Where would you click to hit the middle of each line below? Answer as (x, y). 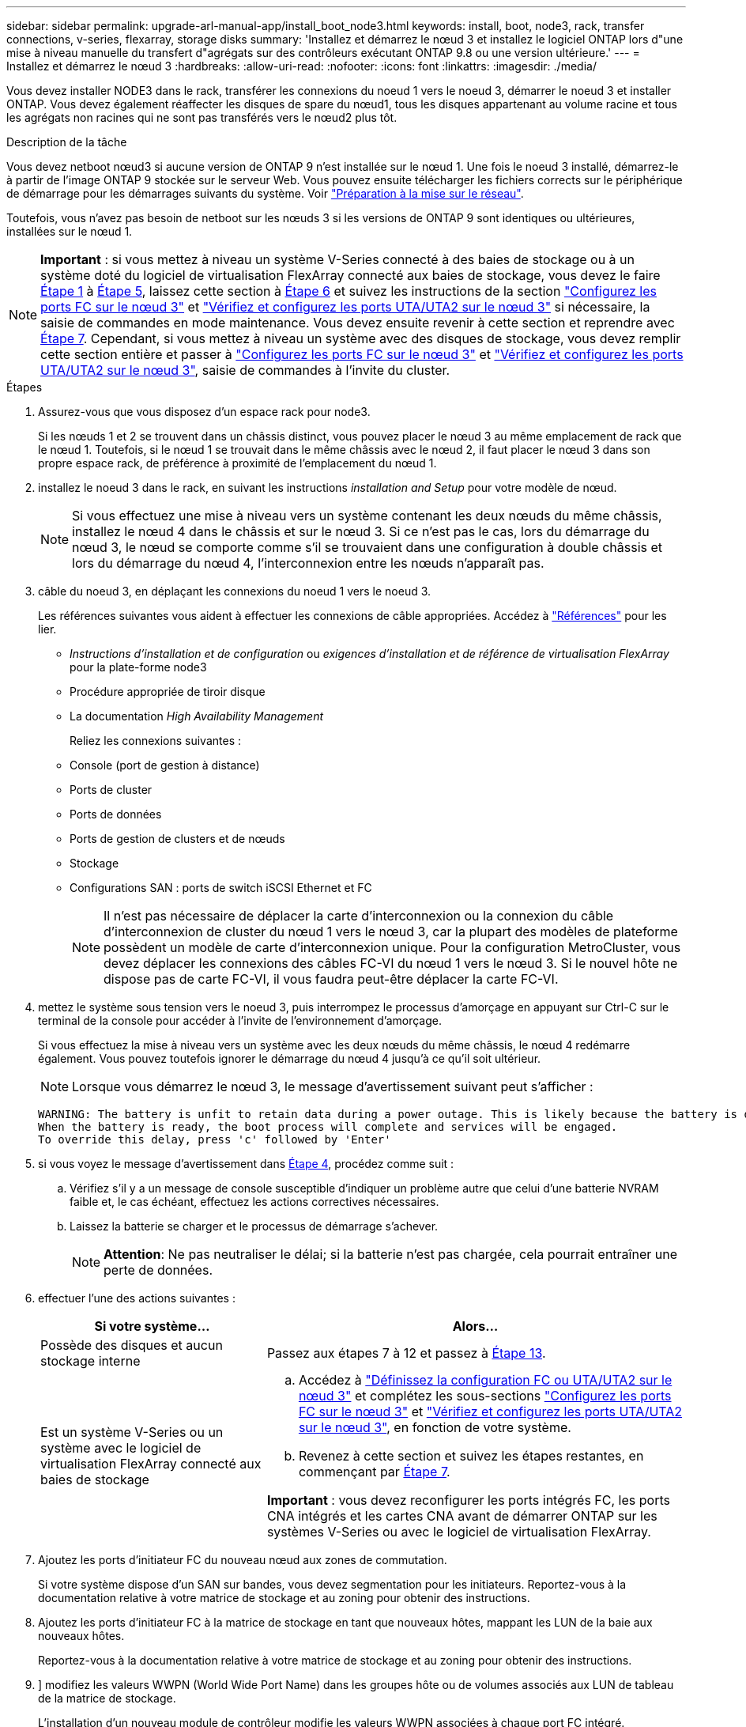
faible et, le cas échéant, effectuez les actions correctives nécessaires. (254, 1202)
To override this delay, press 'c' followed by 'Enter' (215, 1139)
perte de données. (158, 1270)
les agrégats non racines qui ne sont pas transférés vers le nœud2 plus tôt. (202, 117)
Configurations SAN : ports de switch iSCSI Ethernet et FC (221, 888)
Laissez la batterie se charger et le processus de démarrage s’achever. (254, 1226)
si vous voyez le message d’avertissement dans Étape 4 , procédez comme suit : (246, 1164)
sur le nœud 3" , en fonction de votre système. (435, 1427)
